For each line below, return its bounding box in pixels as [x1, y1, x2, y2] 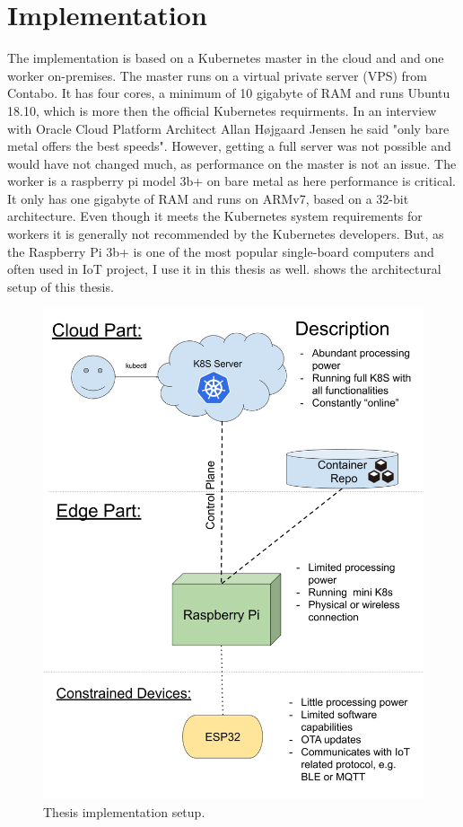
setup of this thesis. [7, 277, 114, 295]
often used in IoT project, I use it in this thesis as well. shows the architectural [7, 260, 441, 278]
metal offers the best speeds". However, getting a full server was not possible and [7, 136, 451, 155]
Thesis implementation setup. [43, 802, 205, 821]
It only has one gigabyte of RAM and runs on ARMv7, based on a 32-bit [7, 189, 409, 207]
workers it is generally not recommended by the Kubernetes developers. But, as [7, 224, 444, 243]
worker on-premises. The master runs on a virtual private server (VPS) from [7, 66, 428, 84]
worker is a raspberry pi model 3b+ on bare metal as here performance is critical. [7, 172, 457, 190]
